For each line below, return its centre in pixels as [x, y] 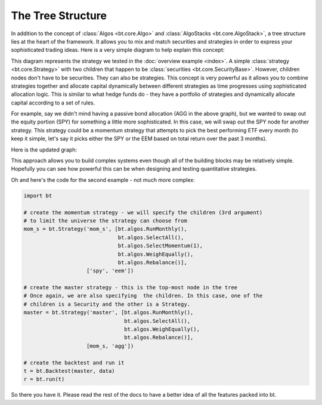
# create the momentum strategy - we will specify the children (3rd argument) [143, 212]
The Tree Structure [59, 16]
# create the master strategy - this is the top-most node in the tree [131, 287]
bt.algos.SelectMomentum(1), [160, 246]
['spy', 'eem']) [110, 271]
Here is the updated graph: [44, 150]
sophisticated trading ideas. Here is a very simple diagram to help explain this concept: [118, 50]
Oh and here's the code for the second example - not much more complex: [103, 180]
